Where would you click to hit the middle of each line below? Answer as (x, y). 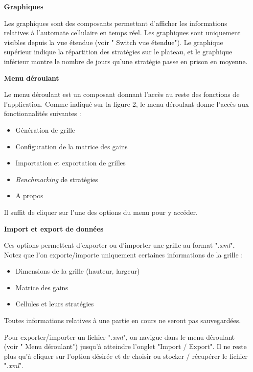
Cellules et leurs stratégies (55, 304)
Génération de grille (45, 129)
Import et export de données (54, 228)
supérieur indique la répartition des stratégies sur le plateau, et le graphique (118, 52)
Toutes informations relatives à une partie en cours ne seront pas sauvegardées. (123, 320)
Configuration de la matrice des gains (71, 146)
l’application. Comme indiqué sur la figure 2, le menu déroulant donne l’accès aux (126, 104)
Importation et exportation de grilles (70, 163)
